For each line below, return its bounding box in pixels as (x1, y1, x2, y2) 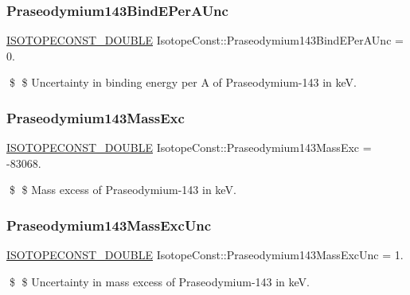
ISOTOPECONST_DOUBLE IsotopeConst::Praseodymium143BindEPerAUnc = (6, 32, 404, 49)
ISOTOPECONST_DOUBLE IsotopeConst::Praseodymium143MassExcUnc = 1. (6, 246, 404, 263)
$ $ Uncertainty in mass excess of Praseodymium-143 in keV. (9, 273, 310, 289)
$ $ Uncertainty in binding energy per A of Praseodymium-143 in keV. (9, 74, 357, 91)
